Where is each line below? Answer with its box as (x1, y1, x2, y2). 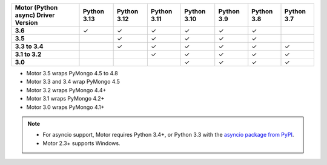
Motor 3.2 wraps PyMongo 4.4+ (26, 86, 107, 93)
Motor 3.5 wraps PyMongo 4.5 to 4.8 (26, 70, 118, 76)
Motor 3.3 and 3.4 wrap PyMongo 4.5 (26, 78, 121, 86)
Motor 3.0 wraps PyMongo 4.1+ (26, 103, 105, 111)
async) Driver (15, 11, 55, 19)
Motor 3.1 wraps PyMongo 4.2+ (26, 95, 105, 102)
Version (15, 19, 38, 26)
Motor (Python (15, 4, 58, 11)
